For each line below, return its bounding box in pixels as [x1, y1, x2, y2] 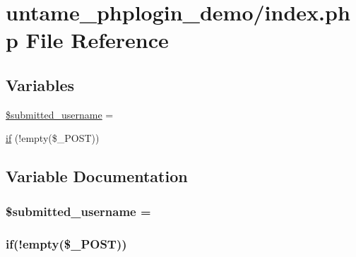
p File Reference [6, 25, 169, 54]
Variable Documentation [6, 165, 188, 187]
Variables [6, 73, 75, 95]
